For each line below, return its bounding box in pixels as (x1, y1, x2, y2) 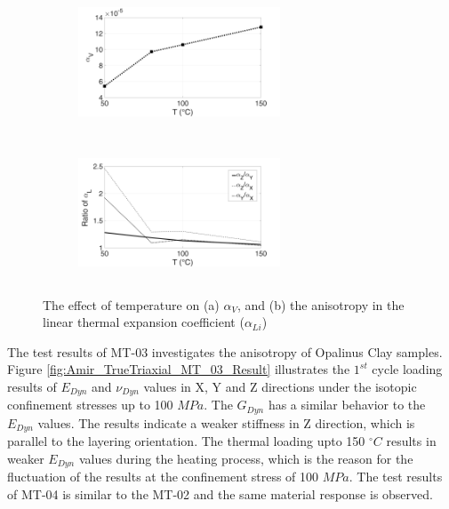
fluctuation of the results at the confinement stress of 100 (7, 467, 319, 486)
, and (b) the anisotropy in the (237, 295, 405, 314)
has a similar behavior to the (268, 395, 426, 414)
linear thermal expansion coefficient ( (43, 313, 245, 331)
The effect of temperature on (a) (43, 295, 220, 314)
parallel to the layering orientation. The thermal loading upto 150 (7, 432, 365, 450)
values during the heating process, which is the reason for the (78, 449, 413, 467)
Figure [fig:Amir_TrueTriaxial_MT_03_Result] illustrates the (7, 360, 350, 378)
